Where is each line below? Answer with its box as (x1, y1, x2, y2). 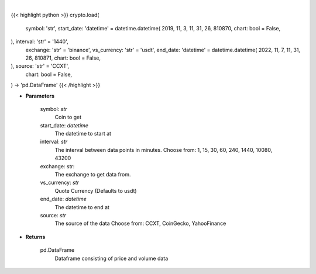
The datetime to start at (54, 130, 111, 137)
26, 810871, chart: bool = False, (25, 54, 101, 61)
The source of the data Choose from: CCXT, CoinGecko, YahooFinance (54, 220, 226, 227)
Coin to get (54, 114, 82, 121)
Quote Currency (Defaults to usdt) (54, 187, 137, 194)
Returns (25, 233, 46, 240)
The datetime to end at (54, 203, 109, 210)
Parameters (25, 92, 55, 99)
